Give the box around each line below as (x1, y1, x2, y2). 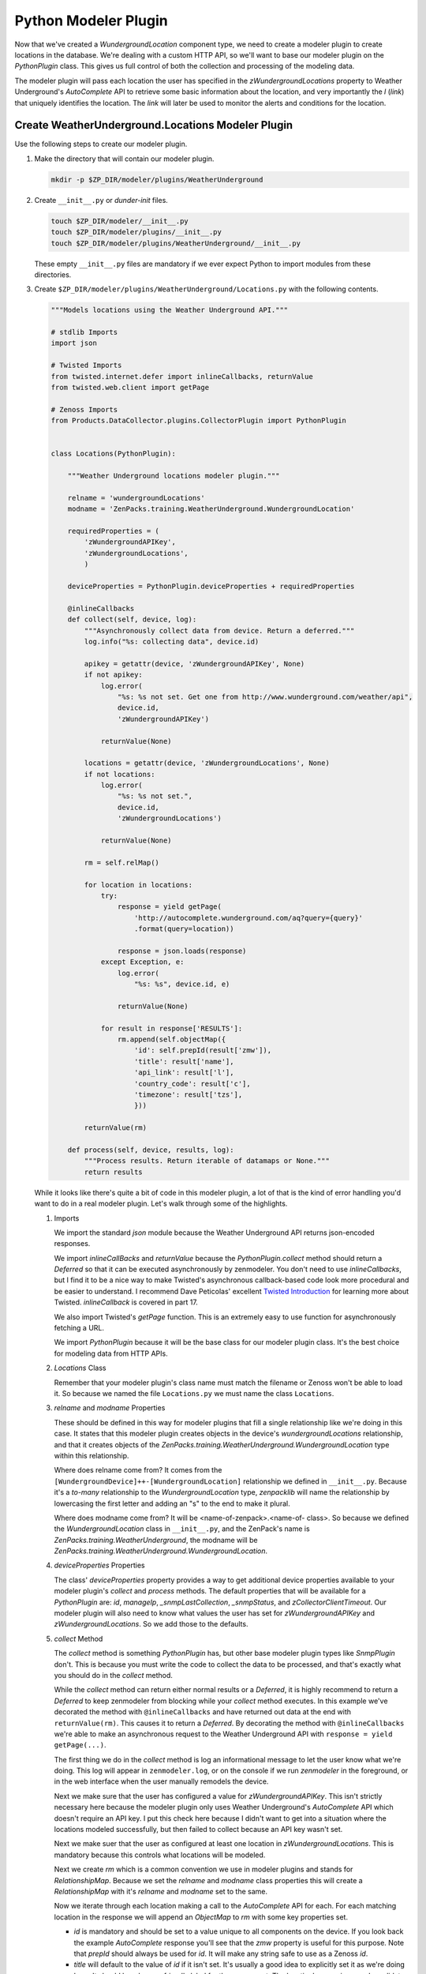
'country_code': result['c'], (134, 1079, 252, 1088)
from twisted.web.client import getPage (50, 383, 209, 392)
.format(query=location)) (134, 925, 234, 933)
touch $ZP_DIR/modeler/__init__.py (50, 216, 189, 225)
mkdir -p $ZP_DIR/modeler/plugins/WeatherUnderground (50, 175, 263, 184)
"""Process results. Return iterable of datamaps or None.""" (84, 1157, 331, 1165)
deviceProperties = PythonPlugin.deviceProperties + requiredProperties (67, 582, 355, 591)
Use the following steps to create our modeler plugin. (14, 139, 188, 149)
